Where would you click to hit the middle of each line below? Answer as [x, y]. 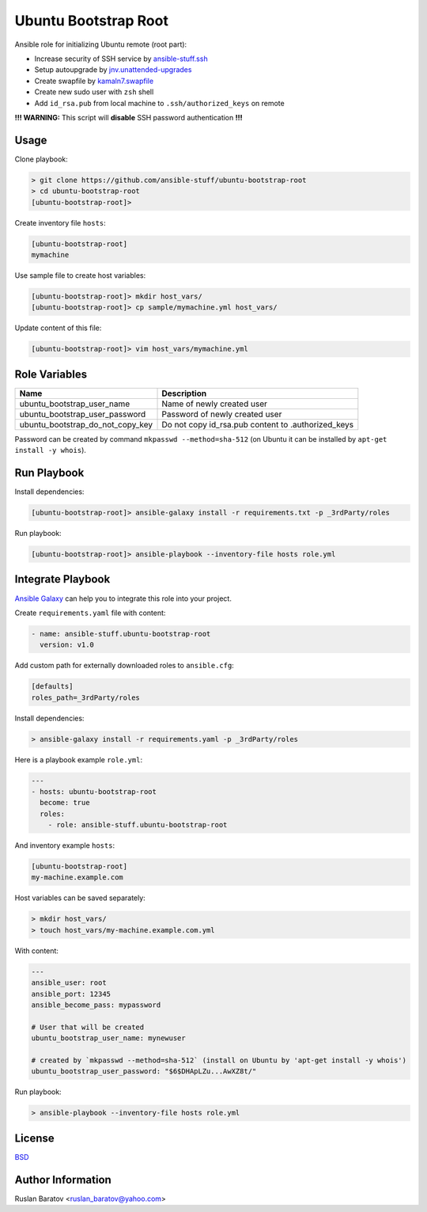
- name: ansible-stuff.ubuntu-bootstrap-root [121, 634]
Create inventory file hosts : [60, 222]
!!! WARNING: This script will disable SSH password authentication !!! [128, 117]
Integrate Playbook [62, 579]
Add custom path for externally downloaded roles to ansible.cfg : [125, 666]
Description [184, 393]
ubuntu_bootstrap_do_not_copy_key [86, 424]
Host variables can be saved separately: [80, 898]
